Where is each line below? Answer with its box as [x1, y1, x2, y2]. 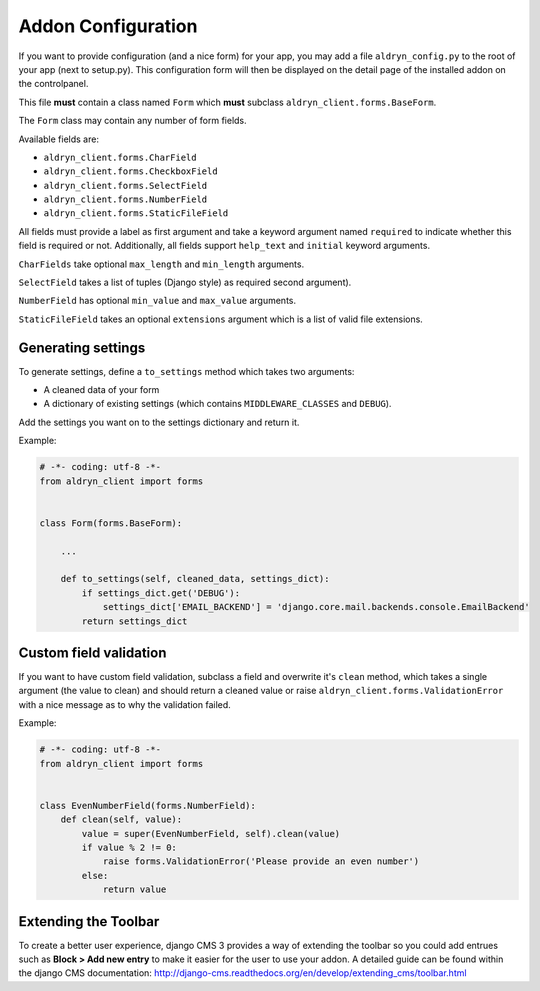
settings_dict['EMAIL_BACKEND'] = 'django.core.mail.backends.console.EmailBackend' [102, 601, 530, 613]
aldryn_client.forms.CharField [43, 151, 197, 163]
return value [102, 884, 167, 895]
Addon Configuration [18, 15, 198, 37]
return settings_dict [81, 615, 188, 627]
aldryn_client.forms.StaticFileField [43, 208, 229, 219]
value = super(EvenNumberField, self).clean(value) [81, 828, 341, 839]
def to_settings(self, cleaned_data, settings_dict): [60, 573, 330, 585]
